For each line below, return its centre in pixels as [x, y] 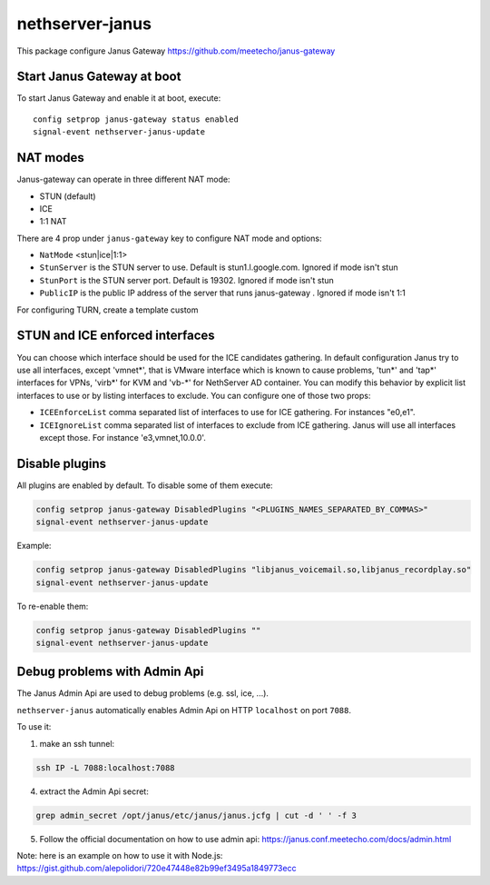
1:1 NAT [53, 222]
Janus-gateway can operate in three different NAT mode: [123, 179]
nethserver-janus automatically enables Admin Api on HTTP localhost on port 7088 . [184, 710]
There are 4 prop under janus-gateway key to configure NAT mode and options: [169, 238]
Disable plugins [62, 463]
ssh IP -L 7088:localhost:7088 [106, 767]
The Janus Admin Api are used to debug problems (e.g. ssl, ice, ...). [143, 693]
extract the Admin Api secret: [94, 791]
